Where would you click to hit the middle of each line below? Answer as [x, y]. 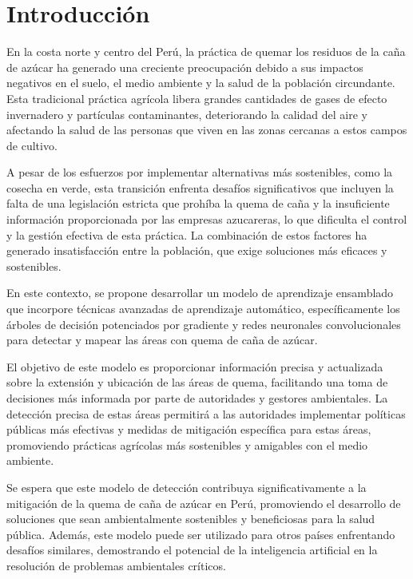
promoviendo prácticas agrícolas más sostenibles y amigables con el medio [187, 444]
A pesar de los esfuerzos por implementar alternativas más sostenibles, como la [200, 172]
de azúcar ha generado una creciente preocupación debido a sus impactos [185, 67]
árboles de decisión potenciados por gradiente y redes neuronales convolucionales [204, 324]
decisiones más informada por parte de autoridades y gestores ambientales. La [197, 398]
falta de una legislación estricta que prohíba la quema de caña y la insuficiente [198, 203]
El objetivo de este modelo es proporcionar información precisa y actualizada [195, 366]
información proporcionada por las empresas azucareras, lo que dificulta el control [207, 219]
